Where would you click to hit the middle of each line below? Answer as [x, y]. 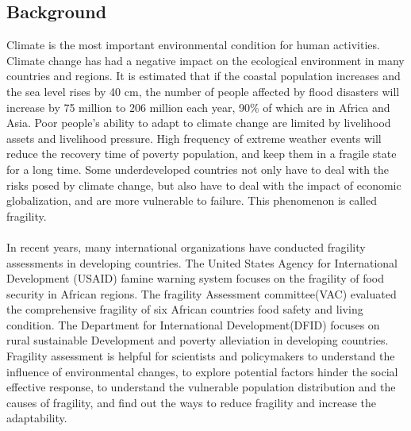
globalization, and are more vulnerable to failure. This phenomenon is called [192, 200]
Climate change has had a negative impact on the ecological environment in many [205, 60]
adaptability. [37, 418]
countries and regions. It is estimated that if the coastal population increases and [204, 76]
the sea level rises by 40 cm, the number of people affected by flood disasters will [203, 91]
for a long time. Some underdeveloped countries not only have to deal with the [198, 169]
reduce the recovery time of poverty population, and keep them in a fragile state [202, 154]
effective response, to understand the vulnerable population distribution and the [201, 387]
